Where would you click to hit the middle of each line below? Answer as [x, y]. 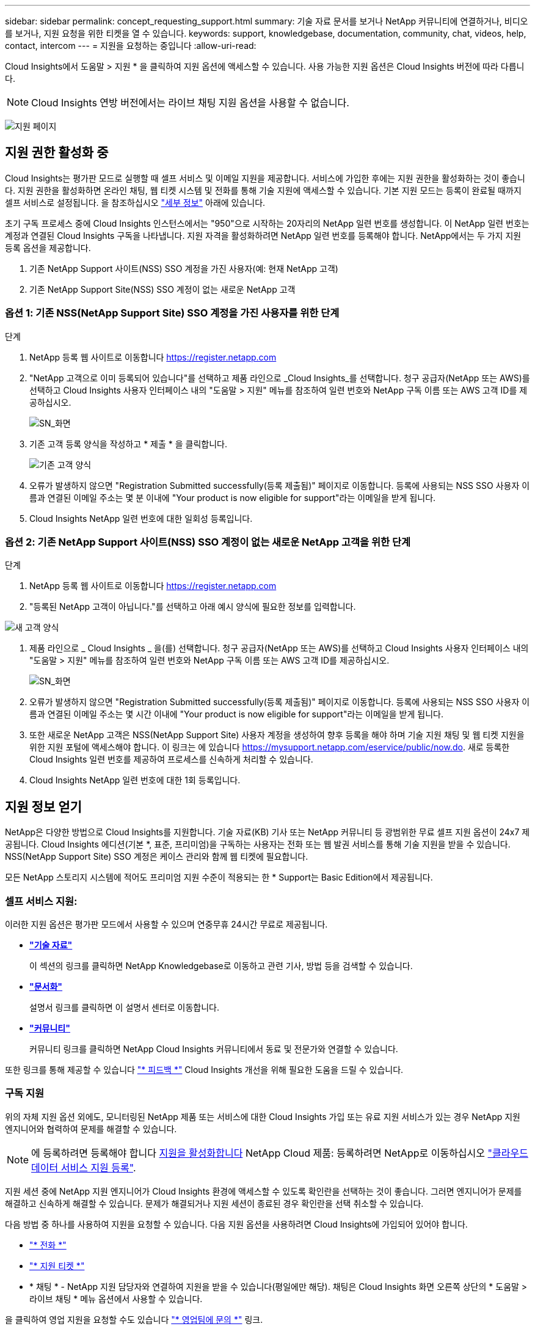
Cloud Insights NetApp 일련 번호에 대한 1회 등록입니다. [135, 780]
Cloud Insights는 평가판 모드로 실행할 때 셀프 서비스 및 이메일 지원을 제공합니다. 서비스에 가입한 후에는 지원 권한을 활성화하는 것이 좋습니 [265, 178]
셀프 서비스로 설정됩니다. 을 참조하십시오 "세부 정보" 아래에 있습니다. [135, 202]
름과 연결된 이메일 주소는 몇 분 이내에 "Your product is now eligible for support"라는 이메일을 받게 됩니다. [233, 497]
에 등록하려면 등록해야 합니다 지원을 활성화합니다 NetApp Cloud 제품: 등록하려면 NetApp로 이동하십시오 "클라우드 [280, 1153]
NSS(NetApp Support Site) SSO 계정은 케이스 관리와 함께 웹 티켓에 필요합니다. [157, 857]
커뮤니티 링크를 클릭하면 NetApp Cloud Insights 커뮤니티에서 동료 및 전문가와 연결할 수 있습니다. [214, 1049]
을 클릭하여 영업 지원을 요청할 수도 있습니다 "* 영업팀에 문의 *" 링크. [134, 1319]
